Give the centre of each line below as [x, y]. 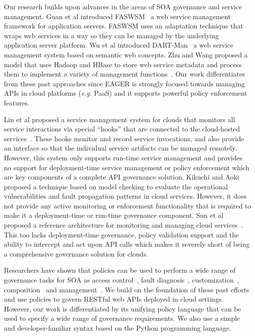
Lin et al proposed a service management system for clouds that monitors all [120, 119]
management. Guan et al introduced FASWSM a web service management [117, 16]
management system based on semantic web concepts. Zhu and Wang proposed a [126, 54]
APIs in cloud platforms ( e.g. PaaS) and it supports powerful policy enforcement [126, 93]
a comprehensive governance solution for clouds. [76, 253]
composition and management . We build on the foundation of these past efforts [127, 289]
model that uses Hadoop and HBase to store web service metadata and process [123, 64]
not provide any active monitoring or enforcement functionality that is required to [127, 205]
